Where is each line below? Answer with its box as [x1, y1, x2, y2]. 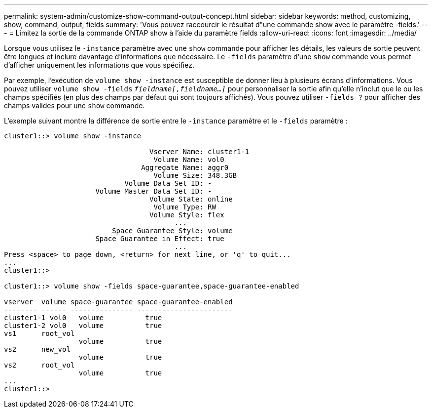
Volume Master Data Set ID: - [95, 187, 212, 195]
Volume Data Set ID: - [124, 179, 212, 187]
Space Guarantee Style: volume [112, 227, 233, 235]
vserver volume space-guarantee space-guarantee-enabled [4, 298, 233, 306]
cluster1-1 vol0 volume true [4, 314, 162, 322]
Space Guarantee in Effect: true [95, 235, 224, 243]
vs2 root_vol [4, 361, 75, 369]
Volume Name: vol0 [153, 156, 224, 164]
